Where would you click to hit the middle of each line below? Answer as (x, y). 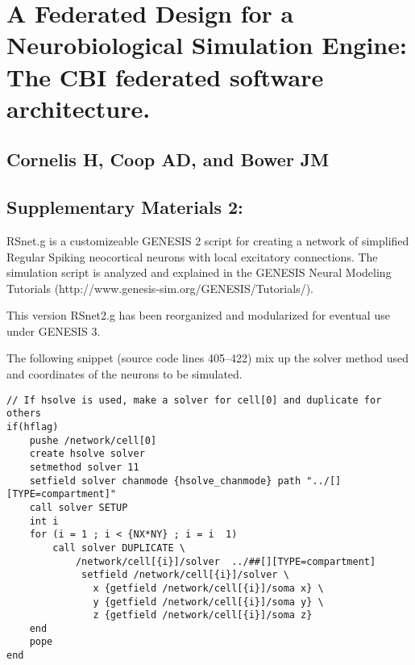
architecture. (79, 108)
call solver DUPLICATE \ (119, 548)
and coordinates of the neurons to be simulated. (124, 374)
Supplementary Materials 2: (125, 207)
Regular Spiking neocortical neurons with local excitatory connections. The (192, 256)
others (24, 414)
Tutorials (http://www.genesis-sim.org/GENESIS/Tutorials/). (160, 288)
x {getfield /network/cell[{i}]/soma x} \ (208, 588)
